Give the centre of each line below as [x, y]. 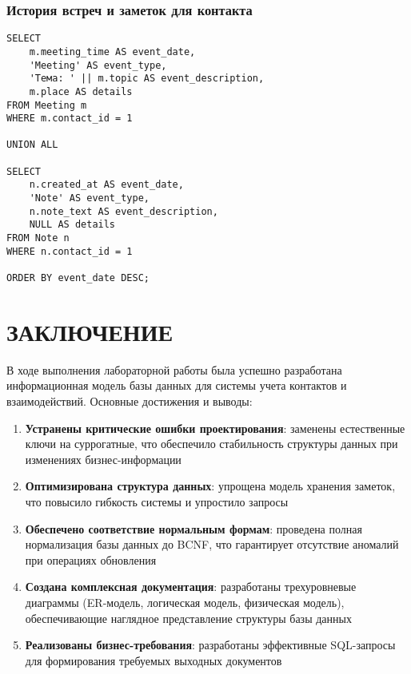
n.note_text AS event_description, [124, 211]
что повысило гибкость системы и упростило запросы [157, 501]
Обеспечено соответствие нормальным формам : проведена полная [194, 528]
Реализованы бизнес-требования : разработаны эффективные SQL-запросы [210, 645]
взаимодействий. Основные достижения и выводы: [130, 401]
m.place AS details [81, 91]
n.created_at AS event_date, [106, 185]
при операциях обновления [91, 559]
